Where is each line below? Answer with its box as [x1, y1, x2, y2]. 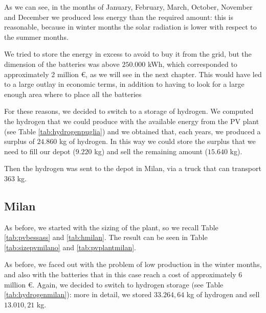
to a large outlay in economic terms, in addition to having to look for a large [4, 79, 245, 89]
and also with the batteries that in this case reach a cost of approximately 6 [4, 269, 242, 280]
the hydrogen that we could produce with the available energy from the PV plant [4, 115, 259, 126]
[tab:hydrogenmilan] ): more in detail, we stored [4, 289, 152, 300]
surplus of [4, 136, 35, 147]
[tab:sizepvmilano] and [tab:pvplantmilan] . [4, 242, 137, 252]
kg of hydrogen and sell [186, 289, 260, 300]
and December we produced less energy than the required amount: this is [4, 11, 233, 22]
